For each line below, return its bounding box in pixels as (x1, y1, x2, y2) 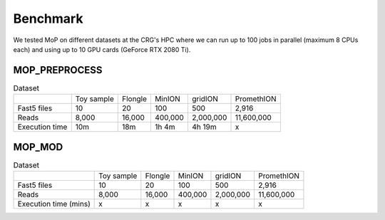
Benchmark (13, 11, 83, 26)
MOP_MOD (13, 141, 63, 153)
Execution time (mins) (17, 199, 91, 209)
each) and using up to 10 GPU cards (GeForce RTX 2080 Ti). (13, 45, 191, 53)
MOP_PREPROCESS (13, 64, 103, 76)
